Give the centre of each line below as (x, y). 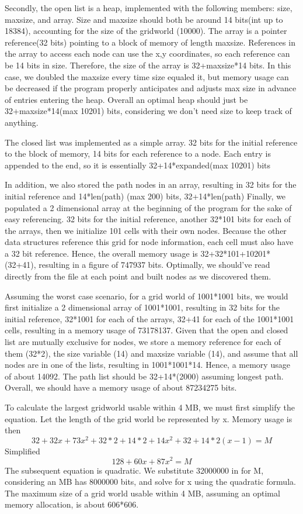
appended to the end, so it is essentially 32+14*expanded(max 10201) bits (137, 165)
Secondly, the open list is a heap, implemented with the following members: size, (149, 8)
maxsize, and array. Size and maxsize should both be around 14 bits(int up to (144, 19)
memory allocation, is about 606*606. (72, 504)
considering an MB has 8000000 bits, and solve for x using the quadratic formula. (150, 482)
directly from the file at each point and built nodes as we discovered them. (138, 276)
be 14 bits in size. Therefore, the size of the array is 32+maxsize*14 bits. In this (148, 65)
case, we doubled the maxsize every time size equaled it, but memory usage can (147, 76)
